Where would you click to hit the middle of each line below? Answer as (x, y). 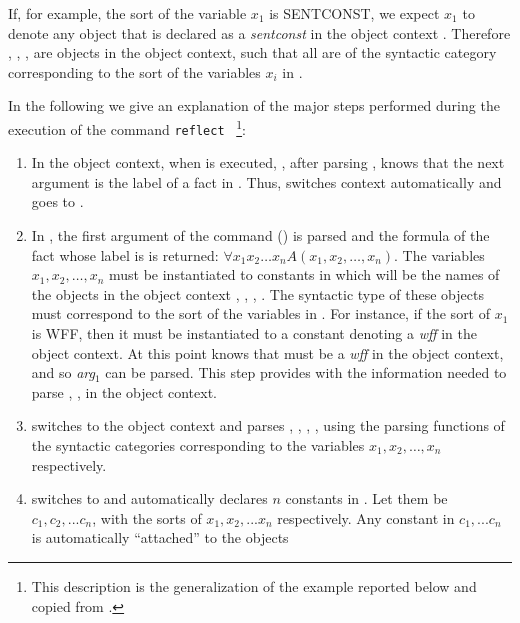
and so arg (63, 372)
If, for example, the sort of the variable (127, 13)
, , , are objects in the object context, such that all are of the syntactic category (252, 52)
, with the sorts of (147, 517)
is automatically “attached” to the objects (160, 537)
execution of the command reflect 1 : (127, 127)
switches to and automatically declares (149, 498)
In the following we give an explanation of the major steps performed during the (254, 105)
